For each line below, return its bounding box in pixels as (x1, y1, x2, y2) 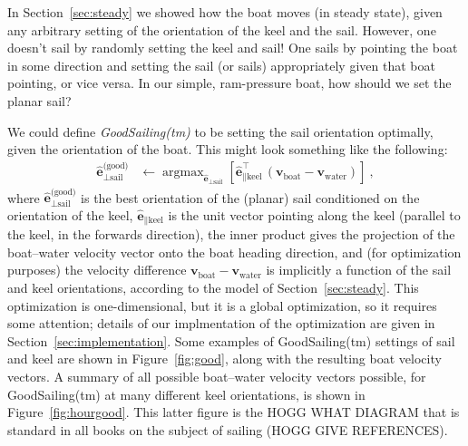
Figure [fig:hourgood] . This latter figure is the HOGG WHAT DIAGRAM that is (7, 402, 460, 422)
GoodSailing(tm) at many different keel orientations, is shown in (7, 384, 366, 403)
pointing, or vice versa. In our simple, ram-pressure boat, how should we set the (7, 73, 452, 92)
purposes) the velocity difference (7, 260, 187, 279)
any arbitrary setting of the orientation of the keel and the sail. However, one (7, 20, 436, 39)
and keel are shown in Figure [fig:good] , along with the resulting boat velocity (7, 349, 442, 368)
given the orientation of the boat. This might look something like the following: (7, 140, 448, 159)
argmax (162, 166, 204, 179)
